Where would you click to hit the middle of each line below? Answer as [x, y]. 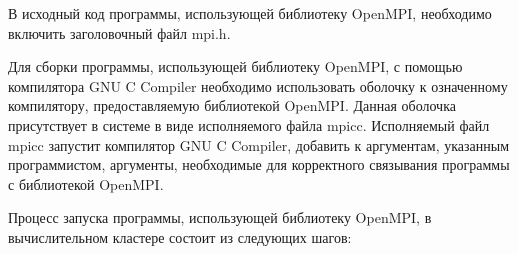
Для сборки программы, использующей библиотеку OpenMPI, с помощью [235, 66]
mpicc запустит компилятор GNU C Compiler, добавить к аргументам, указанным [259, 144]
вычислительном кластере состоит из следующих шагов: [180, 236]
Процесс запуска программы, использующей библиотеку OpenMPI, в [220, 217]
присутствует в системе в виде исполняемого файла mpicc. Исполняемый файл [249, 124]
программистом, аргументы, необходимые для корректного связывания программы [259, 164]
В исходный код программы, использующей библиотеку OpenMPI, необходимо [250, 13]
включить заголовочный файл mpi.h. [119, 32]
